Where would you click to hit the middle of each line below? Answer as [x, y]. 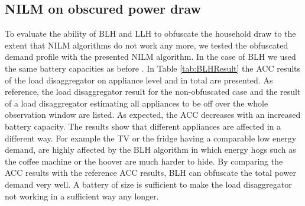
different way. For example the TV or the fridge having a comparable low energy [151, 138]
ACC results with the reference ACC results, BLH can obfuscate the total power [150, 173]
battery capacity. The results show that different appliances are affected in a [143, 126]
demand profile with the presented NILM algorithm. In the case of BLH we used [150, 57]
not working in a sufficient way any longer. [82, 196]
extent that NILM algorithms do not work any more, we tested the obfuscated [147, 45]
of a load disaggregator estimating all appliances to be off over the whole [137, 103]
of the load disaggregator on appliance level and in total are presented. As [139, 80]
